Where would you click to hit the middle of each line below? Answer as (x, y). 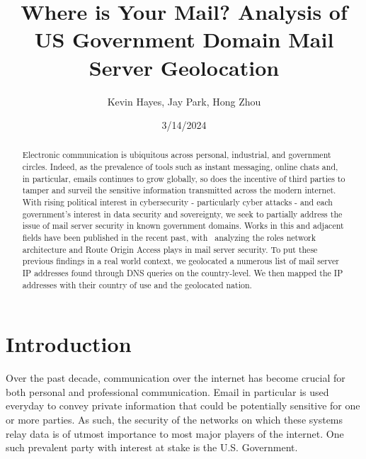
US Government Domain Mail (184, 39)
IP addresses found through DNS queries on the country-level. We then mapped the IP (183, 273)
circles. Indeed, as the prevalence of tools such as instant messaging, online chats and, (180, 167)
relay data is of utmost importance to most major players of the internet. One (175, 433)
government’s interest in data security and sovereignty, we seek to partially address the (182, 214)
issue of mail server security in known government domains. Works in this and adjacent (183, 226)
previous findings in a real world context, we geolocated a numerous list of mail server (181, 261)
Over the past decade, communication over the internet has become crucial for (176, 378)
